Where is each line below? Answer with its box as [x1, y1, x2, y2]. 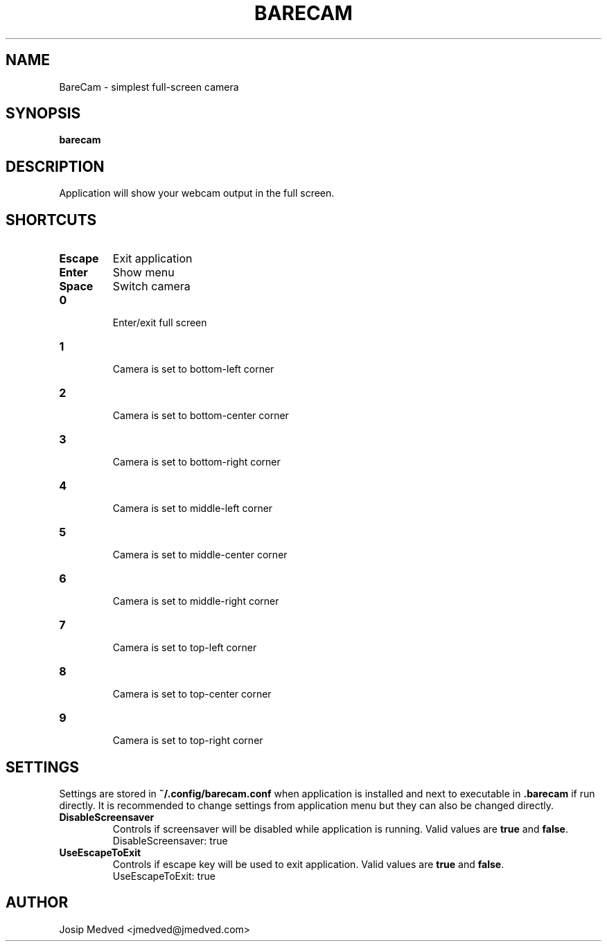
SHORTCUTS [6, 211, 97, 229]
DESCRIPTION [6, 157, 105, 175]
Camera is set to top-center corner [112, 688, 272, 700]
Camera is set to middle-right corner [112, 595, 279, 608]
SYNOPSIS [6, 105, 81, 123]
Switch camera [112, 279, 191, 294]
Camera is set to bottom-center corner [112, 409, 289, 422]
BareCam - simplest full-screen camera [59, 80, 239, 93]
